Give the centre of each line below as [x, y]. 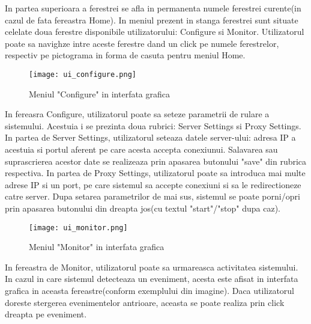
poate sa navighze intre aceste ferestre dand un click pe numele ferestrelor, [142, 43]
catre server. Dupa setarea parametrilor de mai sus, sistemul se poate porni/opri [152, 196]
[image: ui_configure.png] [83, 74]
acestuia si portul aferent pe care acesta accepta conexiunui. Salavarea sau [141, 149]
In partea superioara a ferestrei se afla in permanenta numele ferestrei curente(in [153, 8]
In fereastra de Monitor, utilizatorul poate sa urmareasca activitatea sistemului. [152, 267]
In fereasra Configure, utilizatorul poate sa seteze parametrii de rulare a [137, 114]
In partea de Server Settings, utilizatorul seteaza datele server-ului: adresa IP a [150, 137]
